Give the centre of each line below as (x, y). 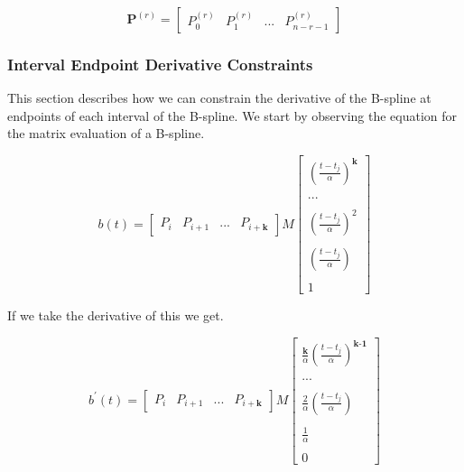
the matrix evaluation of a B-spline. (106, 133)
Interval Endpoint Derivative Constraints (160, 64)
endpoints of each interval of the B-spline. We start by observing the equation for (232, 115)
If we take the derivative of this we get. (116, 315)
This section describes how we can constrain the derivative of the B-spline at (219, 98)
